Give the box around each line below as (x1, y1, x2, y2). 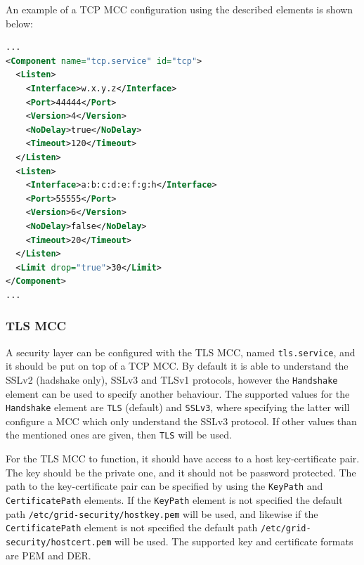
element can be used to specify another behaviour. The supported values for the (6, 386, 350, 401)
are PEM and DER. (6, 547, 91, 562)
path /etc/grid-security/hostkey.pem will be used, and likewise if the (6, 506, 318, 521)
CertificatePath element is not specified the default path (6, 520, 258, 535)
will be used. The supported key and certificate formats (115, 533, 353, 548)
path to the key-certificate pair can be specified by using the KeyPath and (6, 479, 323, 493)
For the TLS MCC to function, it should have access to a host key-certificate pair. (6, 451, 360, 466)
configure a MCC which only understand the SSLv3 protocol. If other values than (6, 413, 357, 428)
